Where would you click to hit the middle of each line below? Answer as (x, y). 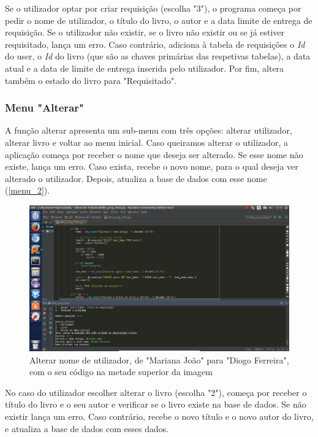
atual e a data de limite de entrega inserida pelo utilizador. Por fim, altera (145, 68)
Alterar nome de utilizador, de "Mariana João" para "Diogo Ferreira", (159, 359)
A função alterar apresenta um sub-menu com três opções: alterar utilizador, (149, 130)
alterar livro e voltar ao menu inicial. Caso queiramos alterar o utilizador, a (147, 142)
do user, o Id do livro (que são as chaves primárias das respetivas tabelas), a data (158, 56)
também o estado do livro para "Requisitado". (91, 80)
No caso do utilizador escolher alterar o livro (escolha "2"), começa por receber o (156, 392)
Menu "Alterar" (44, 108)
